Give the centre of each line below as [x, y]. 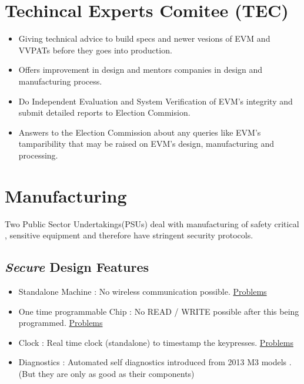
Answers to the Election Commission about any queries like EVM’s [140, 132]
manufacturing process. [60, 81]
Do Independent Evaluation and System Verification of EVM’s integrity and [156, 101]
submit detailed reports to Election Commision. [104, 112]
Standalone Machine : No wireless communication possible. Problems [143, 291]
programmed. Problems [61, 323]
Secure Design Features [77, 267]
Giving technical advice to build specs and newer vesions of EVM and [144, 38]
